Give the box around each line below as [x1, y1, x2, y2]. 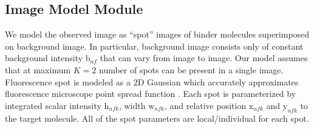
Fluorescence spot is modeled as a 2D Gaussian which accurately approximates [5, 75, 299, 88]
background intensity [5, 51, 83, 64]
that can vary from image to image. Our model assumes [100, 51, 308, 64]
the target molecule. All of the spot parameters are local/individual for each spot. [5, 111, 309, 124]
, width [118, 99, 146, 111]
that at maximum [5, 63, 71, 76]
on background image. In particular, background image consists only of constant [5, 39, 304, 52]
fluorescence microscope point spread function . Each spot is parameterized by [5, 87, 296, 100]
